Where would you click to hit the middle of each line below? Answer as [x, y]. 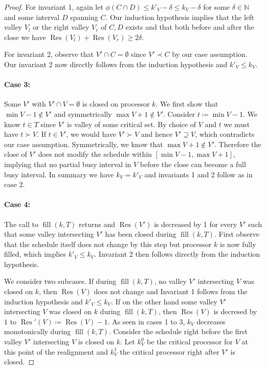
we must [237, 124]
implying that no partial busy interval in [68, 164]
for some [217, 7]
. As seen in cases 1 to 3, [146, 321]
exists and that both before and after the [190, 27]
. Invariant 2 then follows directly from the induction [177, 254]
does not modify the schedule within [95, 154]
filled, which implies [35, 254]
